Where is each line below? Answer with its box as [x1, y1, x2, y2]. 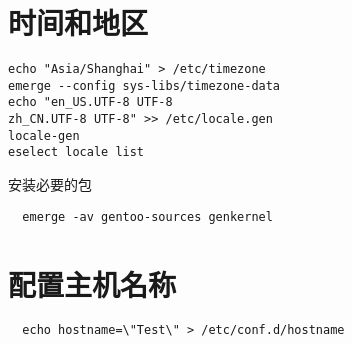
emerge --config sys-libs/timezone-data [8, 78, 281, 93]
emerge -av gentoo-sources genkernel [22, 209, 273, 224]
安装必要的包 [8, 174, 92, 195]
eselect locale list [8, 145, 145, 160]
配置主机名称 [8, 263, 177, 304]
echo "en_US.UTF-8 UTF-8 [8, 95, 173, 110]
